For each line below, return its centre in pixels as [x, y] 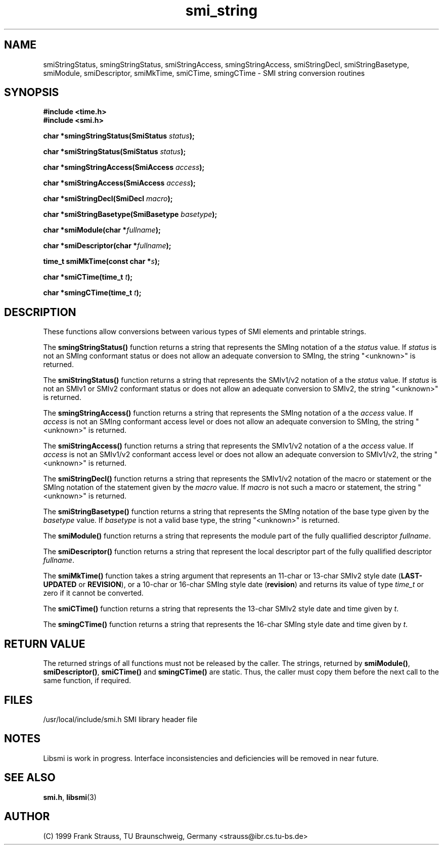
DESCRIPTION [40, 312]
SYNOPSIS [32, 93]
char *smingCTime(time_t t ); [92, 293]
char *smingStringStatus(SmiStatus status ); [119, 136]
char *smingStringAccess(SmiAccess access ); [124, 167]
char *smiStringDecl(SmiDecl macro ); [108, 199]
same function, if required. [87, 681]
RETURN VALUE [45, 644]
